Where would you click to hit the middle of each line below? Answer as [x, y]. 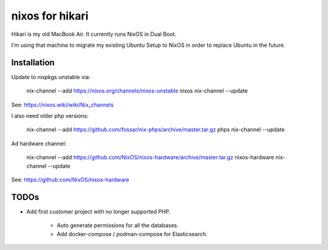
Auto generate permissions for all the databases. [118, 226]
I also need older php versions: [50, 116]
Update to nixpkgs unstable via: [51, 77]
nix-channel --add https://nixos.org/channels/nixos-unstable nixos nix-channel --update [137, 91]
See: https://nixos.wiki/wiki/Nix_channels [63, 105]
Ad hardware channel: [39, 144]
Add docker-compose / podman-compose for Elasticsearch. [132, 234]
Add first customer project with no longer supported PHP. [98, 211]
